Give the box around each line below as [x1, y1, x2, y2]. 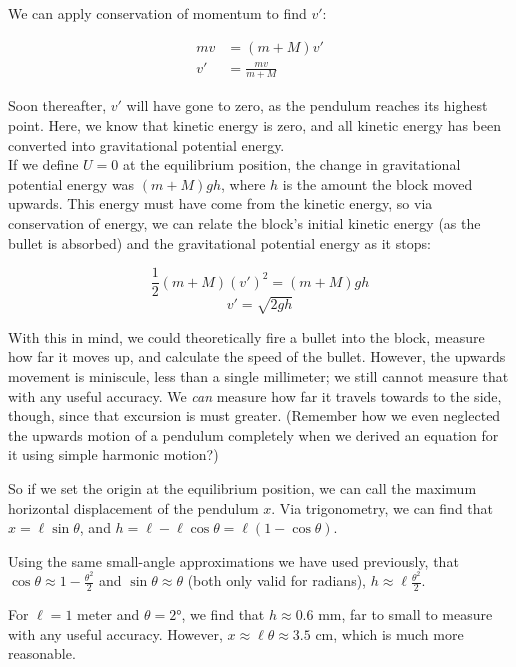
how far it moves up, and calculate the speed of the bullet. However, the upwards [8, 346, 506, 367]
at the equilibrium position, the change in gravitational [122, 154, 461, 175]
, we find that [181, 604, 265, 625]
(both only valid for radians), [187, 570, 366, 591]
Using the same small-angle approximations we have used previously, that [8, 550, 459, 571]
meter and [77, 604, 140, 625]
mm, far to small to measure [318, 604, 493, 625]
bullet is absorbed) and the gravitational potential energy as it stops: [8, 232, 431, 253]
